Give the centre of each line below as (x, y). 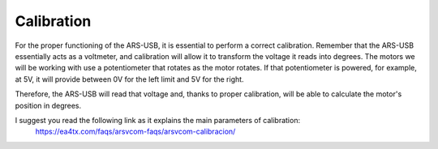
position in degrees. (48, 105)
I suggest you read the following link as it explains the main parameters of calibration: (157, 120)
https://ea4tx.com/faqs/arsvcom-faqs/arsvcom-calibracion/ (135, 132)
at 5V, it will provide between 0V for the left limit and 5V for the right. (129, 79)
